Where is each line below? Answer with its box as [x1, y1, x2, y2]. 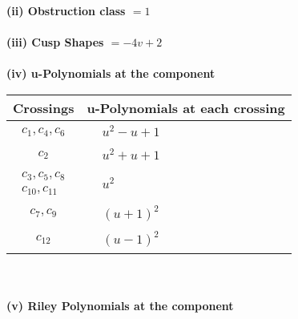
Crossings [13, 98, 74, 117]
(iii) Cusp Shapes [6, 34, 104, 50]
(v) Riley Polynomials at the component [6, 297, 234, 313]
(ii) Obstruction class [6, 2, 126, 18]
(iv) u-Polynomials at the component [6, 65, 215, 82]
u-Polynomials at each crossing [87, 98, 285, 117]
